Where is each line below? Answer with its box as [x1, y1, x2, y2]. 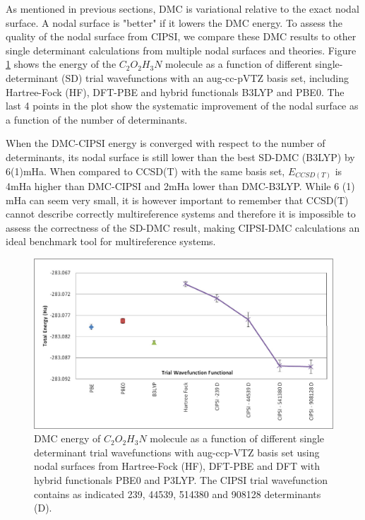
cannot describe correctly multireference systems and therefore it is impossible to [6, 206, 356, 221]
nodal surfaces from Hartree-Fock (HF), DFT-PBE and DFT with [34, 459, 320, 473]
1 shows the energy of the [6, 57, 116, 71]
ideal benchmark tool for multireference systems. [6, 234, 216, 249]
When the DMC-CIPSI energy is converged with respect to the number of [6, 136, 325, 150]
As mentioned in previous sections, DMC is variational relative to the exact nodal [6, 1, 359, 16]
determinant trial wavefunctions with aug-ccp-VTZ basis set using [34, 444, 320, 459]
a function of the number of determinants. [6, 112, 188, 126]
